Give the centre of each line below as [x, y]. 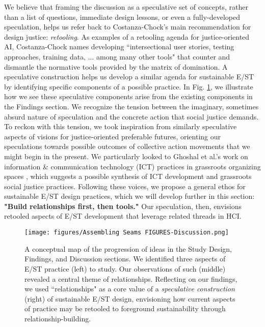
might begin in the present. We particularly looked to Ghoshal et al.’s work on [126, 156]
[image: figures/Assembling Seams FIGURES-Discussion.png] [127, 233]
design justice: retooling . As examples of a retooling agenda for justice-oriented [127, 36]
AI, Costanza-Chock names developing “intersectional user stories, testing [119, 47]
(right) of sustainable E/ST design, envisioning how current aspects [130, 298]
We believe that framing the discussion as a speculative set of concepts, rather [126, 7]
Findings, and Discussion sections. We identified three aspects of [125, 259]
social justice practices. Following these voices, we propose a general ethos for [125, 186]
